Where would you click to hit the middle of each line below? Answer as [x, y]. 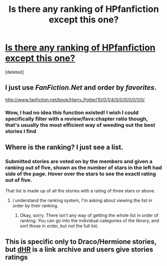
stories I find [21, 131]
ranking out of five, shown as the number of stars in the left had [83, 168]
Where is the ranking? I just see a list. [64, 147]
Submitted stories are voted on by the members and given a [79, 161]
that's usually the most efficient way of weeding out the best [80, 125]
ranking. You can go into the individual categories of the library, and [89, 221]
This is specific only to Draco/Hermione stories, [81, 241]
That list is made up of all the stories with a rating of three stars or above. [80, 191]
